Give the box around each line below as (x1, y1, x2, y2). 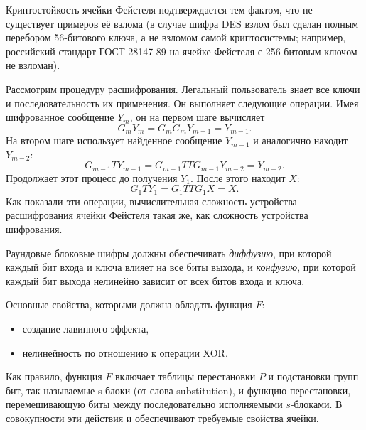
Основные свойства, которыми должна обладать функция (6, 297, 252, 312)
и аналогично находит (253, 133, 348, 148)
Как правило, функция (6, 369, 102, 384)
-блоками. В (290, 397, 343, 412)
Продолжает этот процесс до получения (6, 170, 178, 185)
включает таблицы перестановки (114, 369, 256, 384)
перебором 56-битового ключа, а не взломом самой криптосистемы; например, (6, 30, 346, 45)
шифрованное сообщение (6, 109, 114, 124)
